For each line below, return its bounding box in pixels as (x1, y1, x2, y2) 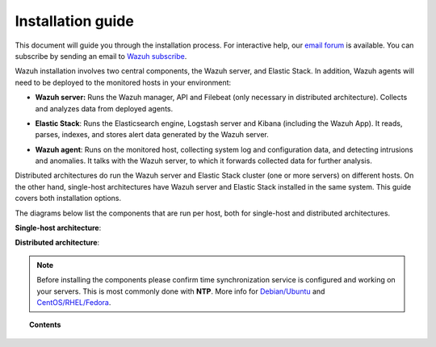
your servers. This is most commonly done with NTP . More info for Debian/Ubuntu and (36, 286, 325, 296)
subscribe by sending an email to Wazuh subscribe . (15, 51, 187, 61)
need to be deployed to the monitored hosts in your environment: (15, 77, 232, 87)
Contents (29, 320, 61, 330)
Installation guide (15, 12, 135, 30)
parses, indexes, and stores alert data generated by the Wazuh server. (35, 130, 270, 140)
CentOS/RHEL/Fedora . (36, 297, 111, 307)
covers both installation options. (15, 194, 122, 203)
